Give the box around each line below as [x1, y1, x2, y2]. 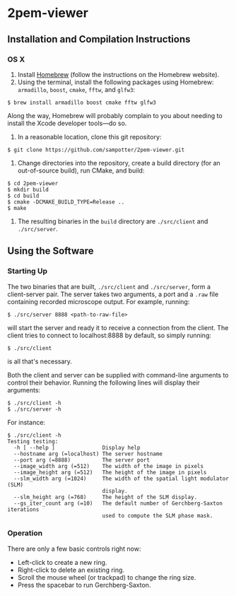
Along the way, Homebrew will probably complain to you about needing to [7, 111, 223, 119]
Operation [7, 528, 43, 538]
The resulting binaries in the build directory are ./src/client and [17, 217, 208, 226]
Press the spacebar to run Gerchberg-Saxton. [17, 580, 151, 589]
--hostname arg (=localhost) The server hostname [13, 450, 163, 457]
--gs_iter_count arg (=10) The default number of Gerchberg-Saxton [13, 500, 223, 507]
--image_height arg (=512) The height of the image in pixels [13, 469, 207, 476]
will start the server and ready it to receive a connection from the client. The [7, 323, 229, 332]
